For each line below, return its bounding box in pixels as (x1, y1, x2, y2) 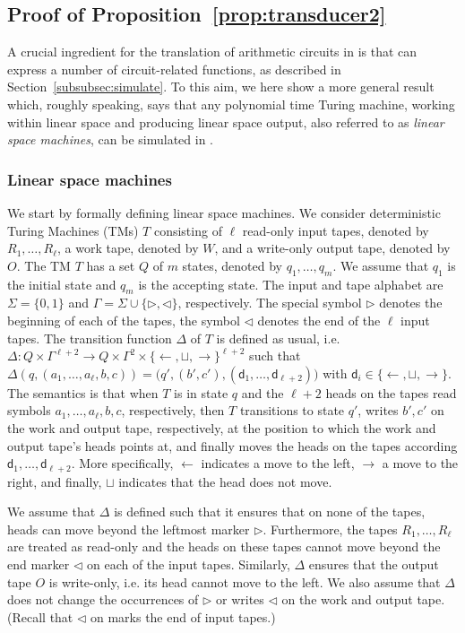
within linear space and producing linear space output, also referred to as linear (7, 112, 444, 131)
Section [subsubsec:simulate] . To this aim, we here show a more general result (7, 77, 435, 96)
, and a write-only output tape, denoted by (214, 238, 451, 257)
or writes (215, 590, 264, 609)
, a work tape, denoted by (57, 238, 199, 257)
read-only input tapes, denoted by (242, 221, 429, 239)
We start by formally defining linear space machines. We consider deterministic (7, 203, 441, 221)
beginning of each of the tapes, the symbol (7, 310, 240, 329)
